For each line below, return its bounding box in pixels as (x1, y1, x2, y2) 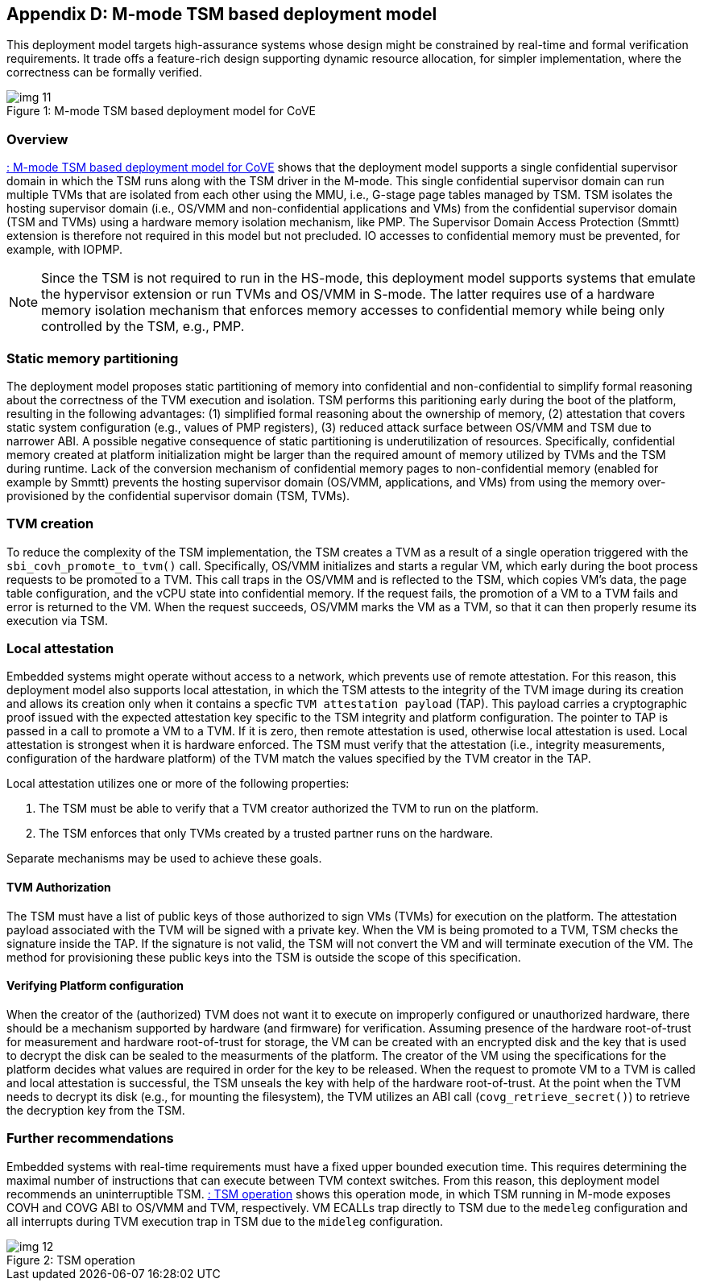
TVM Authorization (6, 880, 111, 895)
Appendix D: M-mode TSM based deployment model (6, 4, 437, 24)
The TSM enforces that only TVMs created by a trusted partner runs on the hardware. (39, 826, 494, 841)
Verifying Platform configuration (6, 979, 184, 993)
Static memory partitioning (6, 350, 179, 366)
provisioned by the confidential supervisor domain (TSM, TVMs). (6, 488, 350, 503)
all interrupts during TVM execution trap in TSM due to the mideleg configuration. (6, 1214, 444, 1228)
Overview (6, 130, 68, 147)
